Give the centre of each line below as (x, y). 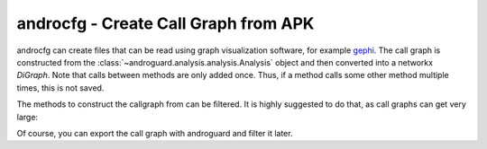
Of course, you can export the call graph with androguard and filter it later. (155, 133)
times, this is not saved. (60, 88)
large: (28, 117)
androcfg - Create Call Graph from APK (165, 23)
